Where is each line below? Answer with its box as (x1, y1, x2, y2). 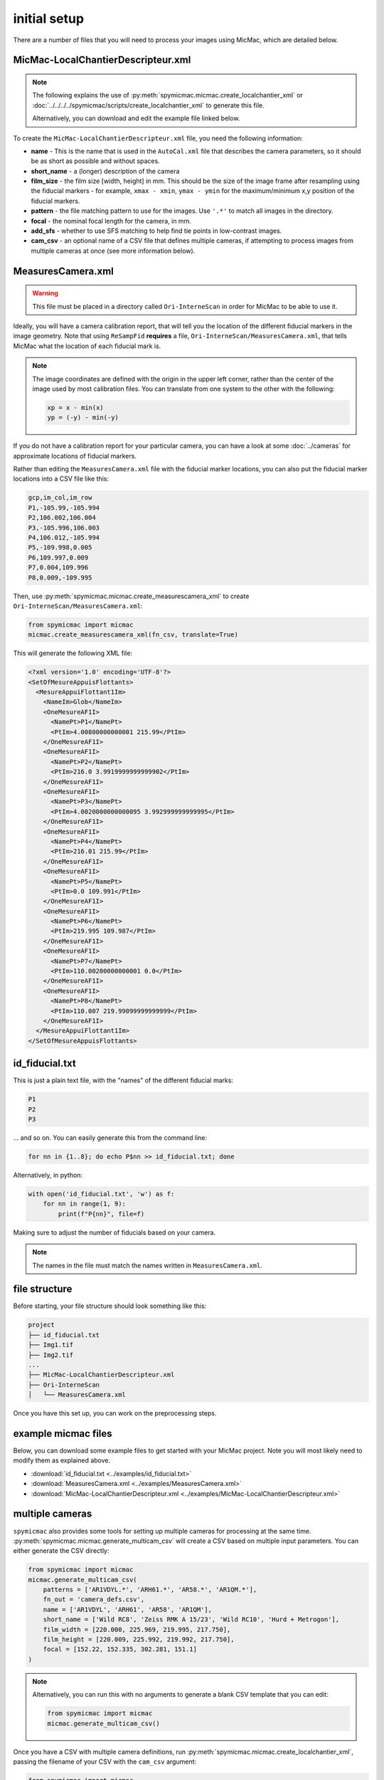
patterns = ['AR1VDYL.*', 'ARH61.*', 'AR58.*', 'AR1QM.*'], (43, 1586, 257, 1594)
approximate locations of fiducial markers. (13, 451, 137, 460)
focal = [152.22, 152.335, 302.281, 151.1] (43, 1645, 197, 1653)
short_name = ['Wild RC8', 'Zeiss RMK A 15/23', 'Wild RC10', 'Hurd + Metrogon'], (43, 1616, 340, 1623)
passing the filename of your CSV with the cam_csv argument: (13, 1757, 197, 1766)
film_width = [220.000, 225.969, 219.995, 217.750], (43, 1625, 231, 1633)
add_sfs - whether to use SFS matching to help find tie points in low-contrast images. (31, 226, 282, 235)
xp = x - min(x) (47, 403, 105, 412)
